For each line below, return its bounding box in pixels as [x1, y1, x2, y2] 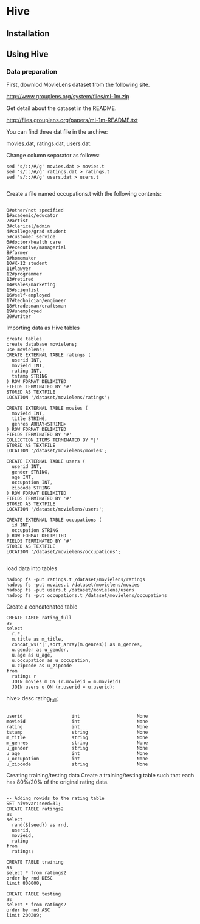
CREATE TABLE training [6, 859, 64, 866]
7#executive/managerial [6, 244, 67, 250]
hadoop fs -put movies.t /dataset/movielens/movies [6, 582, 140, 588]
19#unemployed [6, 308, 43, 314]
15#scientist [6, 287, 40, 293]
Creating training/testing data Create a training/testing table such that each [6, 772, 195, 779]
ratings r [12, 674, 36, 680]
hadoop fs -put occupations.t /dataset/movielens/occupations [6, 593, 167, 599]
